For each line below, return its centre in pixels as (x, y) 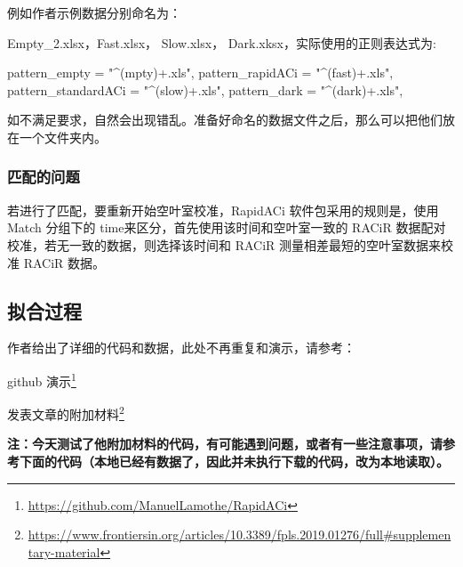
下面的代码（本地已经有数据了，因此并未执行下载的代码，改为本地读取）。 (234, 462)
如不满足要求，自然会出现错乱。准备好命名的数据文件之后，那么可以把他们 (225, 120)
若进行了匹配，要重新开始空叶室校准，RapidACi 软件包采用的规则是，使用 (223, 210)
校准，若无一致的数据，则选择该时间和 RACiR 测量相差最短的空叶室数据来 (224, 244)
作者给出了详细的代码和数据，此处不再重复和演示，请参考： (181, 348)
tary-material (64, 551)
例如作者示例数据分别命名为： (94, 12)
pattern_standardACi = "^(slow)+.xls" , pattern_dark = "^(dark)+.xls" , (205, 89)
